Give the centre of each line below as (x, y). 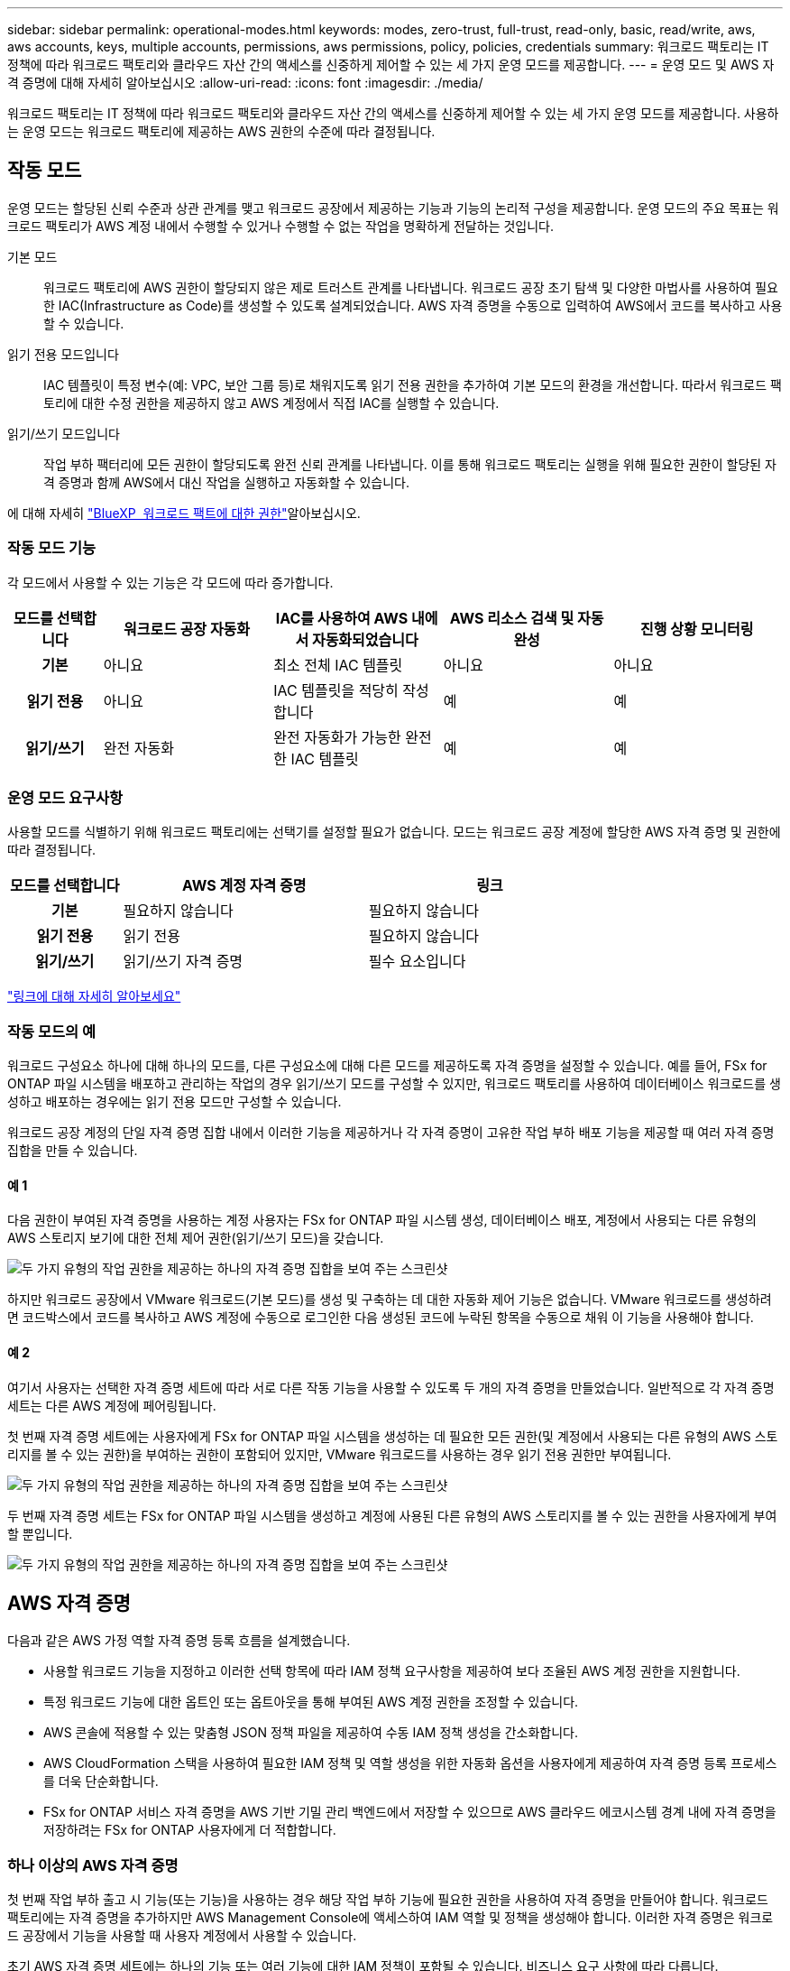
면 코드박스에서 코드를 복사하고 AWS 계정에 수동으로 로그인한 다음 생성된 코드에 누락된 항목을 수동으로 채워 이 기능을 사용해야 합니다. (381, 1318)
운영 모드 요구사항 (65, 797)
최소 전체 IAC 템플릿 (338, 665)
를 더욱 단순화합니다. (101, 1781)
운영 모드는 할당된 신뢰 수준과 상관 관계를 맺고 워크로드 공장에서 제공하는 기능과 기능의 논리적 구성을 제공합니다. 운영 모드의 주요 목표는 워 (393, 208)
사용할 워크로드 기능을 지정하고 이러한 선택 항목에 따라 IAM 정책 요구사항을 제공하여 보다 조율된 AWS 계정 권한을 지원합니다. (392, 1671)
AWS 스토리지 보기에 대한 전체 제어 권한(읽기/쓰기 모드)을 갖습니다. (196, 1238)
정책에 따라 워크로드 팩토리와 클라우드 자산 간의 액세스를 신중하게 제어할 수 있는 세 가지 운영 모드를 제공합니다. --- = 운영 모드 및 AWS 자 (391, 65)
